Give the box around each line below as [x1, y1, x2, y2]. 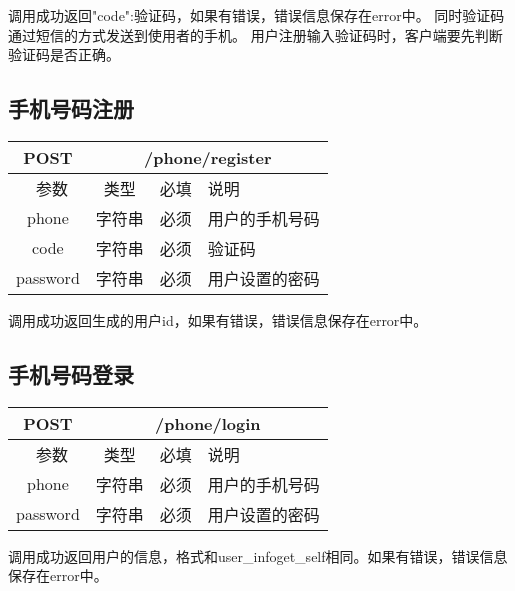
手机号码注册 [8, 93, 134, 124]
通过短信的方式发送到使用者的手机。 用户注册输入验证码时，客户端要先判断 [8, 24, 503, 45]
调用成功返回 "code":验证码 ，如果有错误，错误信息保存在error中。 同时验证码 [8, 5, 505, 25]
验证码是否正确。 [8, 44, 120, 65]
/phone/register [144, 145, 272, 169]
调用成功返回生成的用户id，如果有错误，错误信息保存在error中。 [8, 309, 428, 330]
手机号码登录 [8, 358, 134, 389]
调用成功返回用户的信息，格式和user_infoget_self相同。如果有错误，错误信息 [8, 545, 508, 566]
